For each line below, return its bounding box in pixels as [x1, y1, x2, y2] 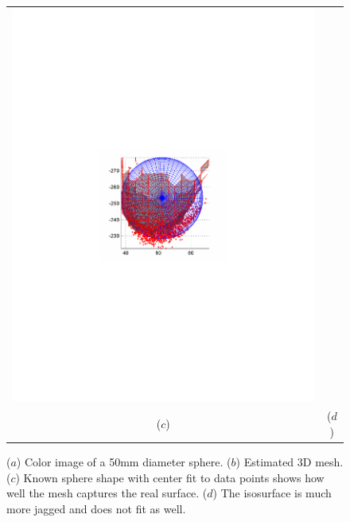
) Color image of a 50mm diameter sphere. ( [16, 454, 231, 470]
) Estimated [235, 454, 294, 470]
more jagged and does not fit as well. [6, 500, 186, 516]
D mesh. [302, 454, 344, 470]
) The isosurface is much [212, 485, 332, 501]
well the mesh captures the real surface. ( [6, 485, 208, 501]
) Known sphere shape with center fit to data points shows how [15, 469, 325, 485]
